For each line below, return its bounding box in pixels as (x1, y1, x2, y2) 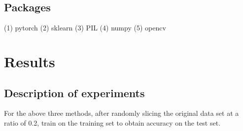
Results (4, 51, 55, 71)
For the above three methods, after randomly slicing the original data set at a (4, 108, 239, 118)
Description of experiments (4, 85, 145, 100)
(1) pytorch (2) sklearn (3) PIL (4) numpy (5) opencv (4, 23, 166, 33)
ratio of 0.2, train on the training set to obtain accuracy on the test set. (4, 117, 221, 128)
